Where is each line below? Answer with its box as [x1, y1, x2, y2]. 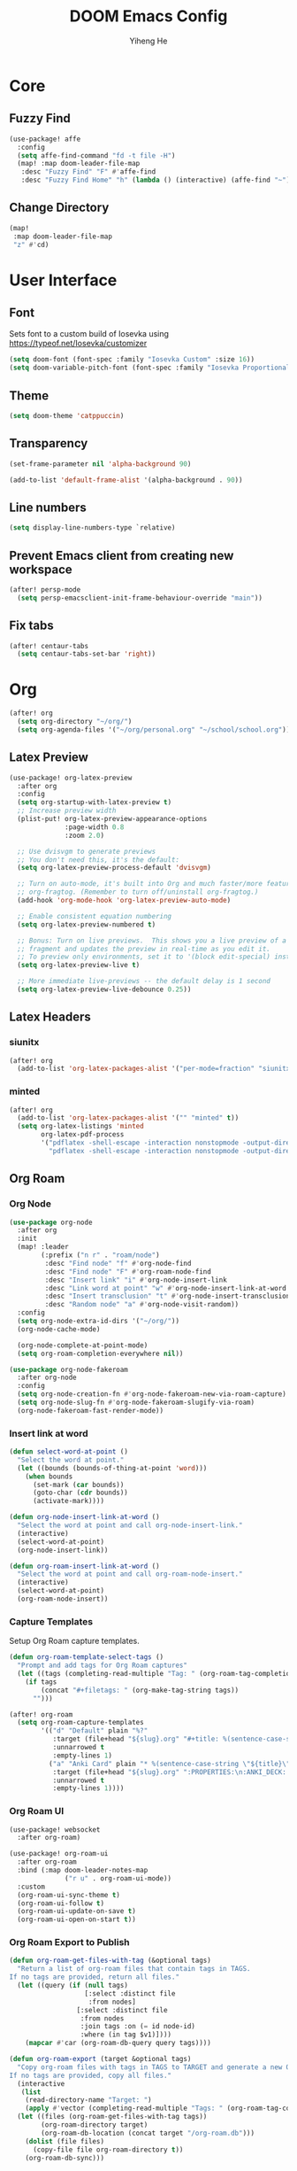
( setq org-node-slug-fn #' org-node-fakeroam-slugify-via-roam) [17, 1398, 255, 1407]
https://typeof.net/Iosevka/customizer [9, 338, 148, 349]
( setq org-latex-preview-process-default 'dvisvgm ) [17, 864, 212, 872]
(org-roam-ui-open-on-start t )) [17, 1915, 137, 1924]
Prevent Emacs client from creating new [9, 547, 234, 563]
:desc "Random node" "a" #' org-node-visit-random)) [44, 1300, 240, 1309]
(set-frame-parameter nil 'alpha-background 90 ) [9, 459, 192, 469]
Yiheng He [129, 35, 168, 46]
